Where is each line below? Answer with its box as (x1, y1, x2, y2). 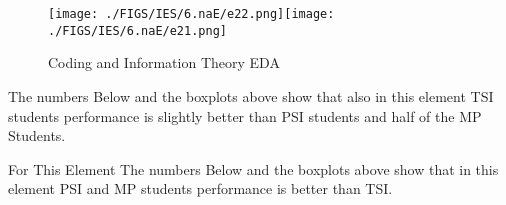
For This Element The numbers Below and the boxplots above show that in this (8, 158, 499, 179)
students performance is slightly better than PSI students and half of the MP (8, 105, 482, 126)
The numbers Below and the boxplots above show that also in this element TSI (8, 85, 494, 106)
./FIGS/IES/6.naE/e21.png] (48, 23, 227, 38)
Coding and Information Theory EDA (48, 52, 280, 73)
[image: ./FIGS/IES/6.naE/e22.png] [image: (48, 7, 335, 21)
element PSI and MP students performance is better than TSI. (8, 178, 393, 199)
